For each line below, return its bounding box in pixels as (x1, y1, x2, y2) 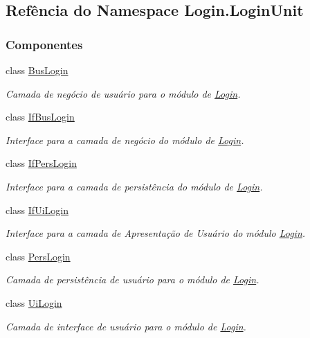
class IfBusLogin (6, 109, 75, 124)
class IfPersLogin (6, 156, 77, 170)
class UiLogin (6, 295, 62, 310)
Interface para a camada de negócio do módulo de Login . (6, 132, 244, 147)
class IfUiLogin (6, 202, 69, 217)
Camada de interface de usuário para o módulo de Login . (6, 319, 246, 333)
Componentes (6, 35, 83, 53)
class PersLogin (6, 249, 71, 263)
